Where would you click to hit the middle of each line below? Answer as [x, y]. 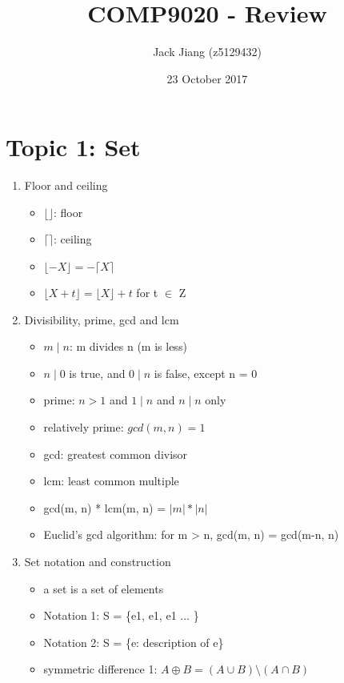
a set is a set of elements [104, 588]
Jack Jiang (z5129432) [207, 52]
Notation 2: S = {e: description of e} [134, 642]
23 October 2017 [207, 78]
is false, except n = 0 [206, 373]
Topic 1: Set [73, 147]
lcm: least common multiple [111, 481]
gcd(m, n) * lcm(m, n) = [105, 507]
